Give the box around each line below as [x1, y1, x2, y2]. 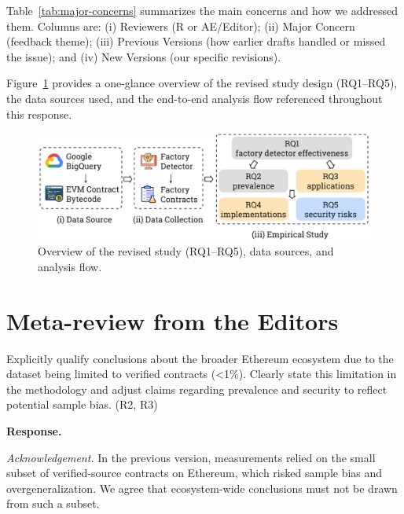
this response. [6, 105, 72, 122]
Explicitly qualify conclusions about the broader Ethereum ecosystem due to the [6, 350, 394, 366]
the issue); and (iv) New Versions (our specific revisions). [6, 48, 281, 64]
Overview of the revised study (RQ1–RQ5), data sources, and [38, 243, 334, 259]
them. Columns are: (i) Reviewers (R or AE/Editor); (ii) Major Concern [6, 17, 355, 34]
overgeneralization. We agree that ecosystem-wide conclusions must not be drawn [6, 479, 398, 496]
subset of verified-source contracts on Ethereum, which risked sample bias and [6, 464, 383, 481]
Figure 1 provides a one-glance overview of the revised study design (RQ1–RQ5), [6, 75, 398, 91]
